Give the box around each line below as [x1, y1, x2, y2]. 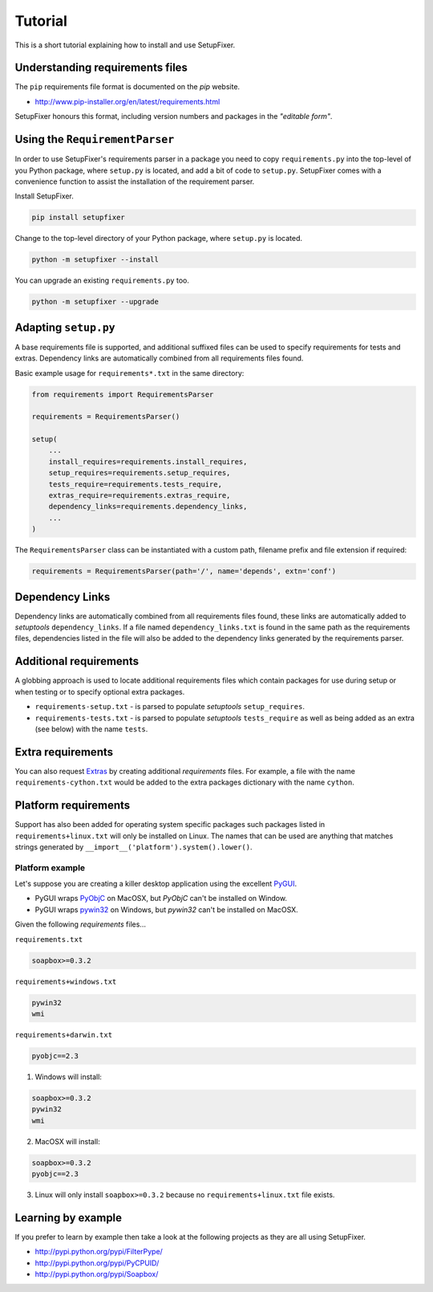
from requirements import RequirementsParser [31, 389, 214, 399]
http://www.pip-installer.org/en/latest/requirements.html [34, 96, 221, 106]
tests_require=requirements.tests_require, [48, 479, 222, 489]
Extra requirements [14, 745, 114, 759]
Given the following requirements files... [14, 919, 146, 929]
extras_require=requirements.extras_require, [48, 491, 231, 500]
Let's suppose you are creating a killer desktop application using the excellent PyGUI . [14, 879, 297, 889]
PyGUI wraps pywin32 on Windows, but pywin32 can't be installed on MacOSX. [34, 904, 298, 915]
